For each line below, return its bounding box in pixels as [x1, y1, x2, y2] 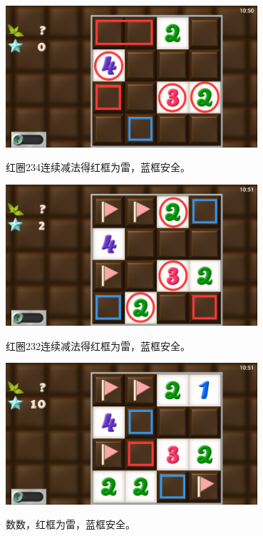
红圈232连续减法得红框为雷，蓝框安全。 [6, 338, 190, 353]
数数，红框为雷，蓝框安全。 [6, 517, 135, 532]
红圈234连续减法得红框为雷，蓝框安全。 [6, 160, 190, 175]
